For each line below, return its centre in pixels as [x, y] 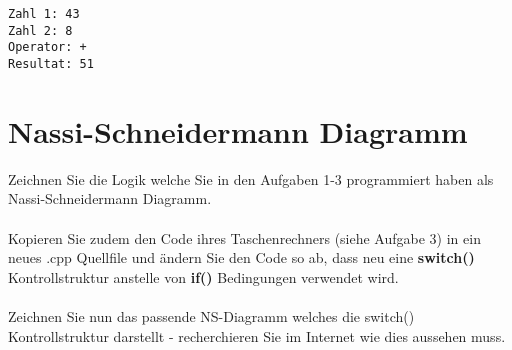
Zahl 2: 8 [40, 30]
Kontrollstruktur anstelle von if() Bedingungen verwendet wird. [203, 276]
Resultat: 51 [51, 63]
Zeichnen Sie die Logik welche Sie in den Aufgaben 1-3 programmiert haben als [251, 178]
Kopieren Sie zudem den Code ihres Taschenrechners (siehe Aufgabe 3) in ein [244, 237]
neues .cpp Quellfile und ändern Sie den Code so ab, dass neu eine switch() [241, 257]
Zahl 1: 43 [44, 14]
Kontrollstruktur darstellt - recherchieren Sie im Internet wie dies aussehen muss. [257, 335]
